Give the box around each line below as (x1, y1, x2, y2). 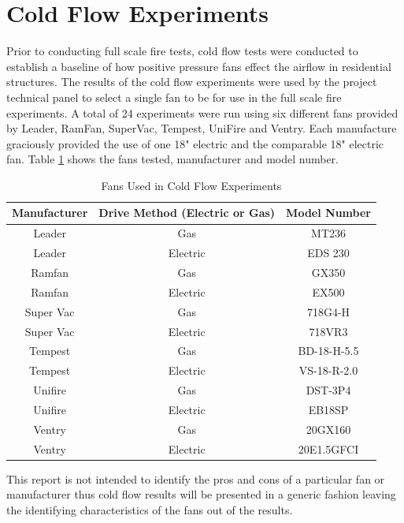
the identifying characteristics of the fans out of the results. (6, 501, 293, 517)
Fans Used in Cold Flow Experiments (101, 177, 282, 193)
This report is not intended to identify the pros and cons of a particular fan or (6, 470, 385, 487)
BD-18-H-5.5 (298, 342, 359, 359)
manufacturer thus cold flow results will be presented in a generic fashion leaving (6, 486, 396, 502)
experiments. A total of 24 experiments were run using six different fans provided (6, 104, 398, 121)
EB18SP (308, 401, 349, 417)
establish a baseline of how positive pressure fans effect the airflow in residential (6, 58, 391, 74)
